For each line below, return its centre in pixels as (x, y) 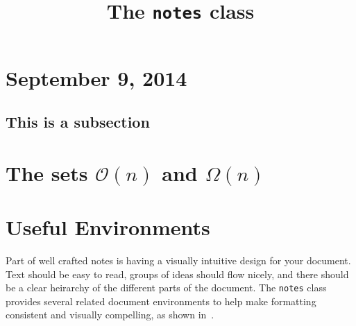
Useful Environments (108, 227)
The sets (47, 172)
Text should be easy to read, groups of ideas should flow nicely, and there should (177, 274)
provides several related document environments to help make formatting (161, 301)
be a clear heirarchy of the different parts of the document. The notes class (166, 288)
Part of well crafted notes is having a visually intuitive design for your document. (178, 260)
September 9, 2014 (96, 77)
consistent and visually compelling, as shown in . (110, 315)
